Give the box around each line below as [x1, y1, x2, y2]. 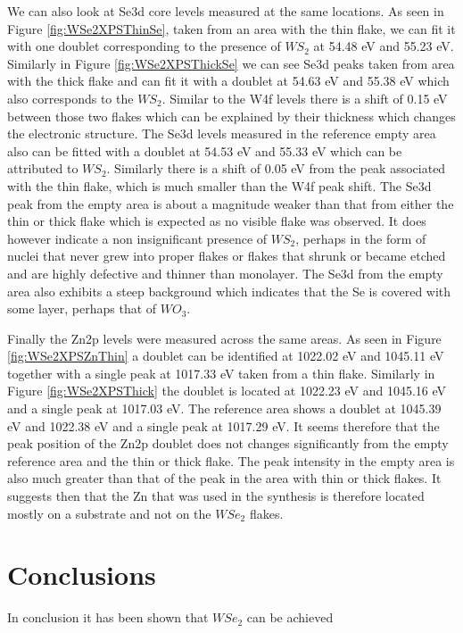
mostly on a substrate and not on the [7, 504, 211, 522]
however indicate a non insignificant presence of [7, 229, 268, 247]
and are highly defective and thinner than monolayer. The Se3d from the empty [7, 263, 443, 282]
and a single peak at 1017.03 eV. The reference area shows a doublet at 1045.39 [7, 399, 442, 418]
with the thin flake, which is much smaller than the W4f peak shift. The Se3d [7, 176, 432, 195]
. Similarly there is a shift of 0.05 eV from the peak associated [106, 159, 446, 178]
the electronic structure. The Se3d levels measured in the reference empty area [7, 124, 436, 143]
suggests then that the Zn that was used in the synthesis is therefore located [7, 487, 425, 505]
